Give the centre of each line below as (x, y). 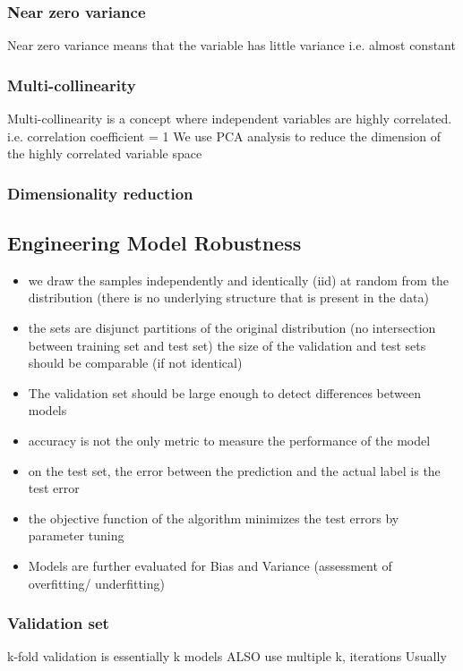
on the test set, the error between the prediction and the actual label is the (234, 470)
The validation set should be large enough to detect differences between (224, 392)
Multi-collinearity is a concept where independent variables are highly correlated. (230, 119)
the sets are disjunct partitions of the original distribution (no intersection (232, 328)
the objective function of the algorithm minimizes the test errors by (214, 518)
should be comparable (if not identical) (135, 363)
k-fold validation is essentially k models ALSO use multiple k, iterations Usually (227, 656)
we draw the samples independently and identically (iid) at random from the (239, 280)
